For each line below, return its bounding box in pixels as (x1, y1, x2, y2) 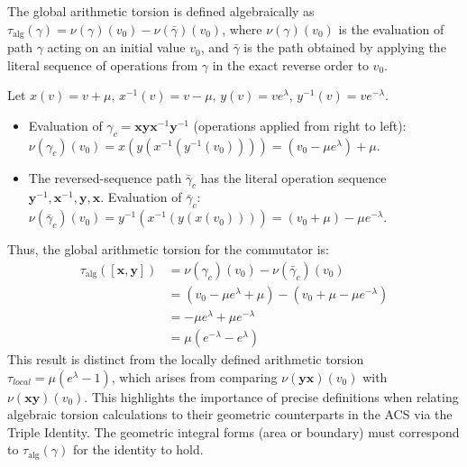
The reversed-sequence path (28, 168, 182, 187)
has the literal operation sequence (200, 168, 387, 187)
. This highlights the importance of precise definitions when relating (84, 387, 459, 406)
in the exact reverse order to (212, 55, 369, 74)
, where (222, 19, 262, 38)
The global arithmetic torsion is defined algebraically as (7, 2, 315, 20)
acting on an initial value (47, 38, 186, 57)
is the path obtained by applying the (243, 38, 446, 57)
